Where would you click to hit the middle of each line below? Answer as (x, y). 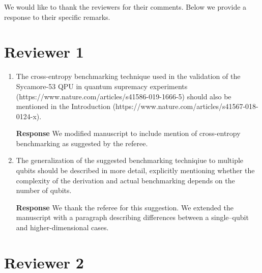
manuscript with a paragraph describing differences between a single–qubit (132, 217)
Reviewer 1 (44, 52)
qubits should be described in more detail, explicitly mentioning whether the (135, 170)
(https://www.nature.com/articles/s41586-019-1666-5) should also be (124, 96)
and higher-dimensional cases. (62, 227)
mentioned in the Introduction (63, 106)
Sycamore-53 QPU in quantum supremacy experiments (102, 86)
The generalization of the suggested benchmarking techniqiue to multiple (130, 160)
